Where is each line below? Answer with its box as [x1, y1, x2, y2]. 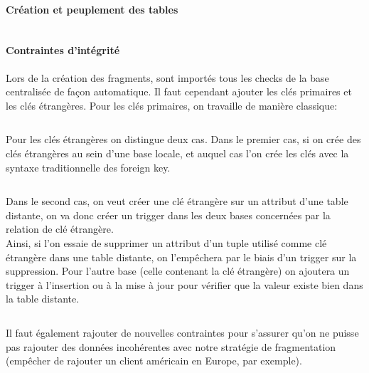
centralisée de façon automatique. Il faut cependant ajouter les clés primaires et [6, 84, 352, 99]
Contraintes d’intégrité [6, 43, 120, 58]
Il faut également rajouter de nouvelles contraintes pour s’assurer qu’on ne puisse [6, 325, 359, 340]
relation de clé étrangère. [6, 221, 114, 236]
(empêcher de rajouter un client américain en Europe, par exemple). [6, 353, 302, 368]
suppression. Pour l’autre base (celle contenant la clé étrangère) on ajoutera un [6, 263, 350, 278]
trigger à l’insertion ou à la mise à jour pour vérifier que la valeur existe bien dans [6, 277, 363, 292]
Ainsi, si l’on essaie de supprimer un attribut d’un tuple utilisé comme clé [6, 235, 327, 250]
